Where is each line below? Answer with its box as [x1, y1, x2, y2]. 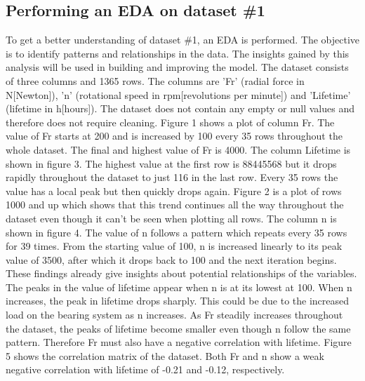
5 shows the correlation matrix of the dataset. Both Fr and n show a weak [6, 348, 324, 363]
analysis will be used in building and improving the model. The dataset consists [6, 60, 349, 74]
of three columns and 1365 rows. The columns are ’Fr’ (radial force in [6, 73, 305, 88]
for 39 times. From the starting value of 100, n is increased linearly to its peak [6, 239, 343, 253]
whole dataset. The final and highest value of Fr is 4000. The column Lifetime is [6, 142, 351, 156]
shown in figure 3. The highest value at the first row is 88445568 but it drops [6, 156, 337, 171]
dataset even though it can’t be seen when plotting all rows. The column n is [6, 210, 337, 225]
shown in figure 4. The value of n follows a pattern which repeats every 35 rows [6, 225, 347, 239]
